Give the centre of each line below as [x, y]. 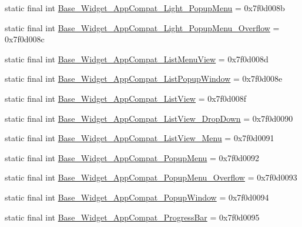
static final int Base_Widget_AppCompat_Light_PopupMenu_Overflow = [142, 27]
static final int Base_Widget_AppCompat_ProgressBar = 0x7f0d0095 [132, 217]
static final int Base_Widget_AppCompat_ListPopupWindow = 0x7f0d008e [144, 79]
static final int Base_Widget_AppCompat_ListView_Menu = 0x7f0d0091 [140, 138]
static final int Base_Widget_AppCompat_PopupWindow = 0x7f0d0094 [137, 197]
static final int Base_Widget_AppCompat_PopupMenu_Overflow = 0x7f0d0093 [151, 177]
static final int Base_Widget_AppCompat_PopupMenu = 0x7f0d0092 [132, 157]
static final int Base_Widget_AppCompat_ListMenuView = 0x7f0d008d [137, 59]
